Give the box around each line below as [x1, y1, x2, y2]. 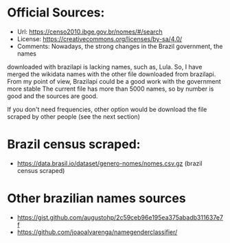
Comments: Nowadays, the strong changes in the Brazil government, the [16, 42, 223, 50]
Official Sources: [7, 5, 105, 21]
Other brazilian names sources [7, 191, 187, 207]
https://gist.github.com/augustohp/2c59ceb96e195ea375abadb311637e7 [16, 213, 223, 221]
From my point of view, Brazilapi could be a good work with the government [7, 77, 221, 85]
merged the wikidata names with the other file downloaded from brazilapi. [7, 70, 216, 78]
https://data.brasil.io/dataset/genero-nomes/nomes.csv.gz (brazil [16, 159, 203, 167]
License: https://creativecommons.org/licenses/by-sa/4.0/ [16, 34, 183, 43]
